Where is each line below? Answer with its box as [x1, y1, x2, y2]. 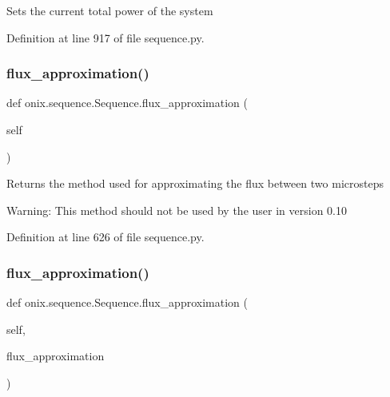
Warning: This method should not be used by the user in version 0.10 [6, 201, 347, 218]
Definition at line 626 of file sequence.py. [6, 228, 205, 245]
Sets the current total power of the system [6, 2, 213, 18]
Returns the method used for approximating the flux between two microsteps [6, 175, 384, 192]
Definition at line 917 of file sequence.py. [6, 29, 205, 46]
